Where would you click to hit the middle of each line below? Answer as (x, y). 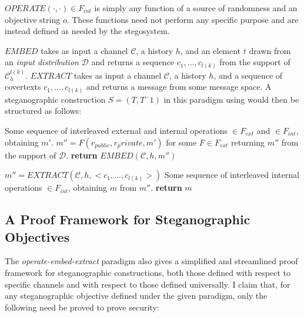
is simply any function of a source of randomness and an (196, 8)
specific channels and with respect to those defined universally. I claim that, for (148, 284)
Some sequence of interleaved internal (232, 175)
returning (248, 142)
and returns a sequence (133, 62)
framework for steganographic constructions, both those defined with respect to (148, 272)
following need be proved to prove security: (82, 307)
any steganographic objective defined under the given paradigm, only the (136, 296)
